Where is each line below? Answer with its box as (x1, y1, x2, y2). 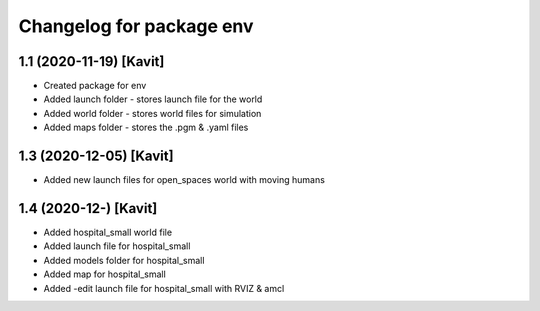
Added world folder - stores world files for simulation (43, 107, 262, 119)
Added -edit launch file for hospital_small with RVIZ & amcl (43, 282, 285, 294)
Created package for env (43, 80, 147, 92)
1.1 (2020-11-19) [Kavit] (18, 53, 165, 70)
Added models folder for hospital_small (43, 254, 205, 266)
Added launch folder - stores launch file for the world (43, 93, 263, 105)
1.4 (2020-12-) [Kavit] (18, 200, 158, 217)
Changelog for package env (18, 15, 254, 37)
